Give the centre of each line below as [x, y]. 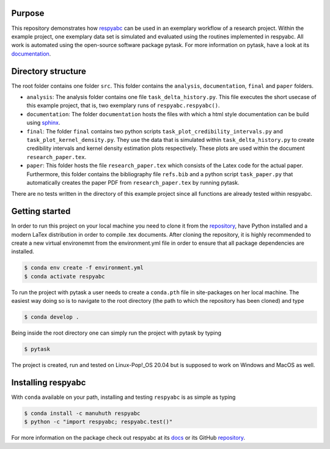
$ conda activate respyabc [64, 276]
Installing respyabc [49, 382]
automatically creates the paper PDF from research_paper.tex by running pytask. [133, 182]
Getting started [41, 211]
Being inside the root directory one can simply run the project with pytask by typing [116, 333]
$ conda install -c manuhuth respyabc [82, 413]
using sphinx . [43, 123]
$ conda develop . [52, 317]
